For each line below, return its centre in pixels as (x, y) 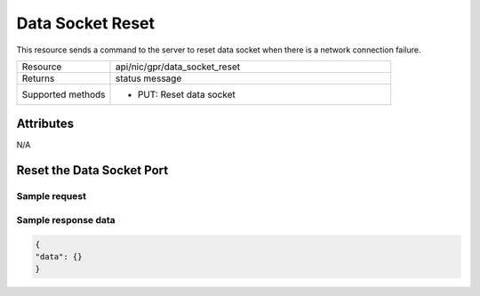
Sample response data (66, 220)
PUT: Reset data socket (186, 94)
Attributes (45, 124)
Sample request (51, 196)
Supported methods (64, 94)
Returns (38, 78)
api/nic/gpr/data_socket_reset (177, 67)
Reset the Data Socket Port (92, 170)
